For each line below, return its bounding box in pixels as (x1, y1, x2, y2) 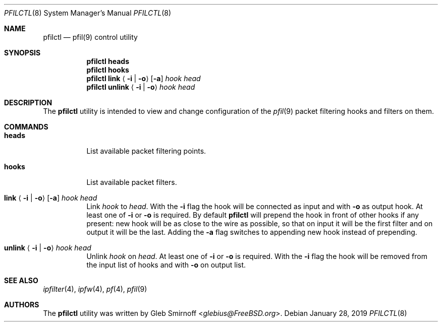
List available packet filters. (86, 178, 177, 186)
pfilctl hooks (86, 66, 129, 74)
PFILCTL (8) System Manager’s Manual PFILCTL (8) (4, 9, 172, 17)
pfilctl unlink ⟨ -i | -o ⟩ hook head (86, 83, 195, 91)
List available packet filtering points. (86, 147, 206, 155)
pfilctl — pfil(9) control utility (43, 33, 138, 41)
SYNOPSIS (4, 48, 41, 57)
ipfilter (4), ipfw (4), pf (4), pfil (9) (43, 285, 147, 293)
